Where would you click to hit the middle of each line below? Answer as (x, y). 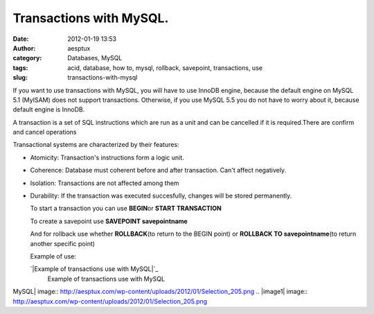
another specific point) (63, 243)
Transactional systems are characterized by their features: (96, 145)
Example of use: (53, 256)
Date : (21, 39)
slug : (20, 78)
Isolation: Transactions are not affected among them (105, 183)
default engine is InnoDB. (49, 110)
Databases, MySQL (95, 58)
